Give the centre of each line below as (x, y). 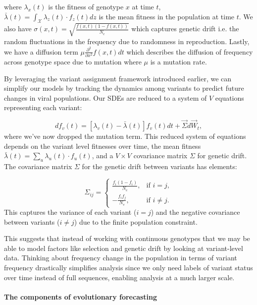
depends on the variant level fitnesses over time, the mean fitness (103, 146)
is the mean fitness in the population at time (167, 16)
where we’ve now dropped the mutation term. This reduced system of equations (125, 136)
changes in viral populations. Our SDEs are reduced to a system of (105, 97)
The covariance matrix (38, 166)
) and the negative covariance (195, 212)
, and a (103, 155)
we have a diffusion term (41, 51)
